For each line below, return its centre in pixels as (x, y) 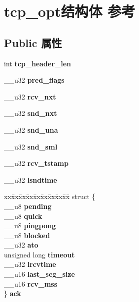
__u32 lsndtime (31, 179)
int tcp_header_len (37, 63)
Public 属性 (33, 42)
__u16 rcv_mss (31, 283)
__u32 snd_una (31, 129)
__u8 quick (23, 216)
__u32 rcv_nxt (30, 96)
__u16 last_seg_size (39, 274)
